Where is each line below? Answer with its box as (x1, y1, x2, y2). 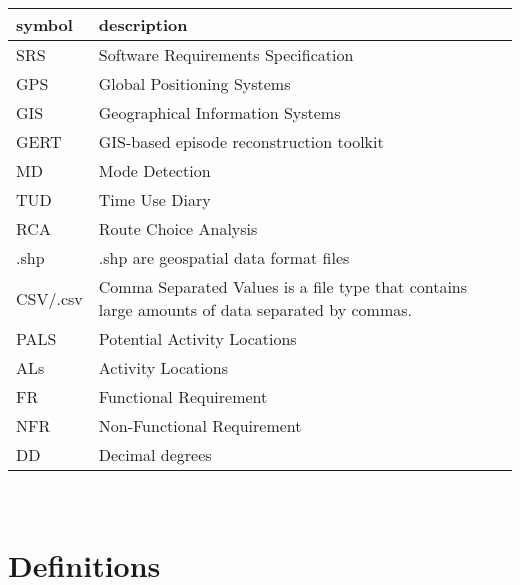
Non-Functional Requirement (98, 414, 302, 437)
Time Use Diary (98, 188, 211, 211)
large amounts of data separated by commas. (98, 298, 412, 321)
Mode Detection (98, 159, 211, 182)
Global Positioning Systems (98, 72, 291, 95)
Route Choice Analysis (98, 217, 258, 240)
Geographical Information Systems (98, 101, 341, 124)
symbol (16, 13, 73, 36)
